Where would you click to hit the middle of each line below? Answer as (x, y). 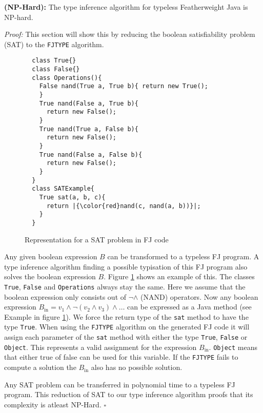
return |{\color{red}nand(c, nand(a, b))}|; (124, 206)
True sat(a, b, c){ (72, 197)
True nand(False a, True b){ (89, 103)
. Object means (233, 347)
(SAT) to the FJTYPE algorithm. (54, 44)
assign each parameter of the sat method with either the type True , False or (126, 337)
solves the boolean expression (50, 276)
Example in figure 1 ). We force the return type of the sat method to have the (126, 316)
